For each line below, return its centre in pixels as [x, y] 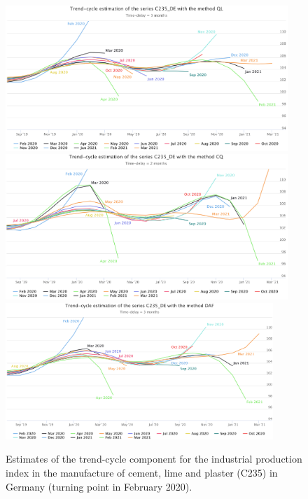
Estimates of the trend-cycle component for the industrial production [154, 459]
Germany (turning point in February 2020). [99, 486]
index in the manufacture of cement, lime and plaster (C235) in [142, 473]
